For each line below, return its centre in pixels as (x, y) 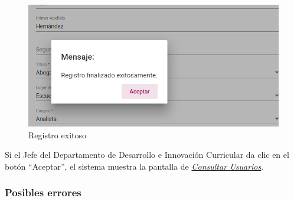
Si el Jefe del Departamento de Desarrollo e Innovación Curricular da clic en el (147, 155)
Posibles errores (43, 192)
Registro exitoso (57, 134)
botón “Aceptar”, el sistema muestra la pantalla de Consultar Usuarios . (134, 166)
